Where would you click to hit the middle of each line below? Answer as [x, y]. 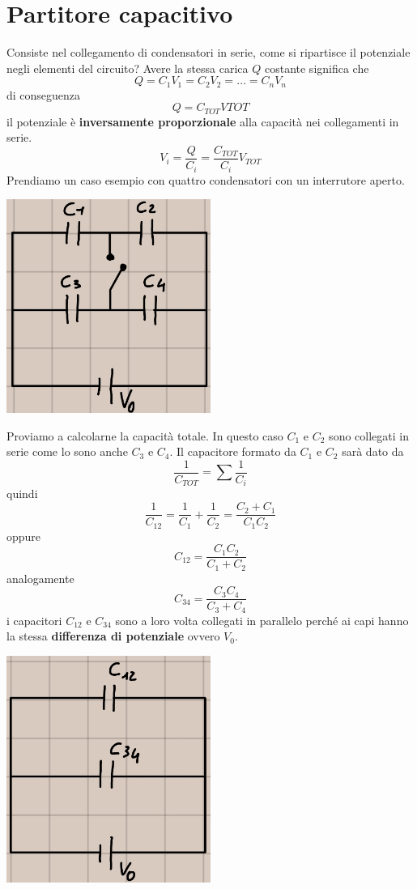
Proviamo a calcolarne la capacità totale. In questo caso [145, 435]
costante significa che [317, 68]
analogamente [40, 578]
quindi [22, 493]
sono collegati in [369, 435]
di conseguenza [44, 94]
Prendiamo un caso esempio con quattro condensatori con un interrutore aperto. [206, 179]
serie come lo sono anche [67, 451]
